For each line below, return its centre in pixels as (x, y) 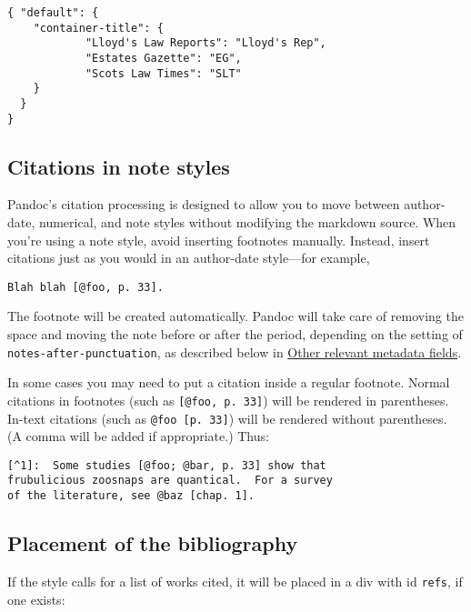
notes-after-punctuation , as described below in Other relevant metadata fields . (235, 351)
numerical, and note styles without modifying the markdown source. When (247, 222)
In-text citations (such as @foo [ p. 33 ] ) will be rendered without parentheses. (227, 418)
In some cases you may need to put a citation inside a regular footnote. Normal (229, 382)
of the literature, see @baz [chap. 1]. (131, 496)
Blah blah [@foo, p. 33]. (85, 287)
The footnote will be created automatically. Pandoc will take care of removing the (235, 316)
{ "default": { (53, 13)
